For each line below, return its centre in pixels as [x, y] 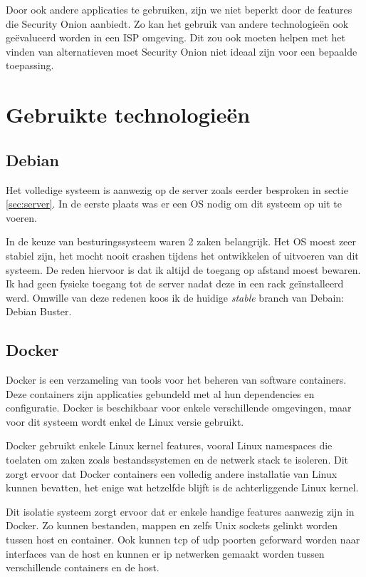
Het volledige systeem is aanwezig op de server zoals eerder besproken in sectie [177, 189]
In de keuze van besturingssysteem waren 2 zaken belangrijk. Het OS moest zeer [181, 241]
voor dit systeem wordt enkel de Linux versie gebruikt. [125, 421]
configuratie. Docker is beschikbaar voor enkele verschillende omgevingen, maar [179, 408]
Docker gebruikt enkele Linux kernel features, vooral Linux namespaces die [169, 445]
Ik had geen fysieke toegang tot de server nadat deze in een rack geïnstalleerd [175, 284]
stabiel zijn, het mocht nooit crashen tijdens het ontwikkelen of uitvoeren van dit [182, 255]
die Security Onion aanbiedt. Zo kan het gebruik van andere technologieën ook [177, 23]
